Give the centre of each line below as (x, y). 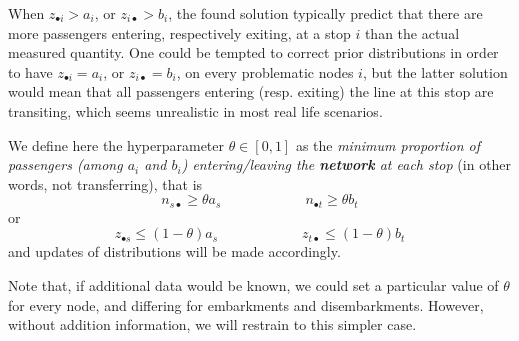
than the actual (412, 32)
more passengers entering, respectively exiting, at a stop (179, 32)
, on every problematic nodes (265, 71)
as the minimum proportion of (387, 144)
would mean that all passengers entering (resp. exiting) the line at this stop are (251, 91)
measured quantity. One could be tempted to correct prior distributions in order (253, 52)
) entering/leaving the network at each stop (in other (346, 164)
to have (30, 71)
